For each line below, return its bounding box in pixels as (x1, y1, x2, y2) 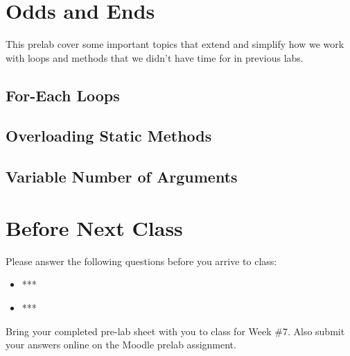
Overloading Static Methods (6, 125, 212, 146)
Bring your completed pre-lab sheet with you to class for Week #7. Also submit (6, 323, 345, 338)
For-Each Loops (6, 84, 120, 105)
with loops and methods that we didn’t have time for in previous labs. (6, 50, 304, 65)
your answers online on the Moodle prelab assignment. (6, 337, 236, 352)
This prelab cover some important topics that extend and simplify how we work (6, 37, 344, 51)
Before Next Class (6, 213, 183, 241)
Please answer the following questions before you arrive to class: (6, 253, 277, 268)
